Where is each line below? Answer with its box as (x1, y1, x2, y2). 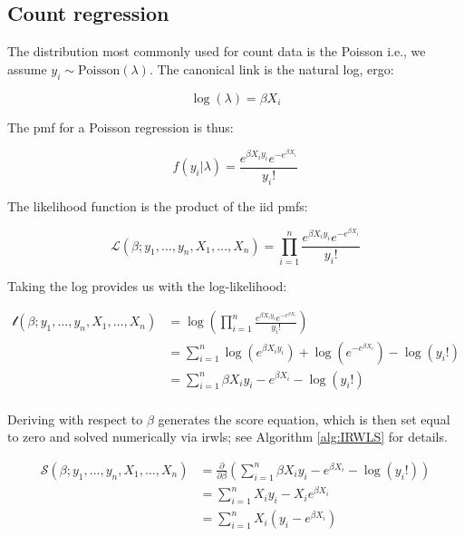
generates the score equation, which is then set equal (158, 409, 450, 428)
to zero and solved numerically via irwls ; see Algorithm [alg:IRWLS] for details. (7, 427, 448, 446)
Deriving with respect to (7, 409, 143, 428)
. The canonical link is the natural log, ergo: (149, 59, 394, 78)
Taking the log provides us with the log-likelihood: (7, 276, 287, 295)
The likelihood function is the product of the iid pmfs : (7, 196, 308, 215)
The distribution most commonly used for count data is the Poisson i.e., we (7, 42, 426, 61)
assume (7, 59, 47, 78)
